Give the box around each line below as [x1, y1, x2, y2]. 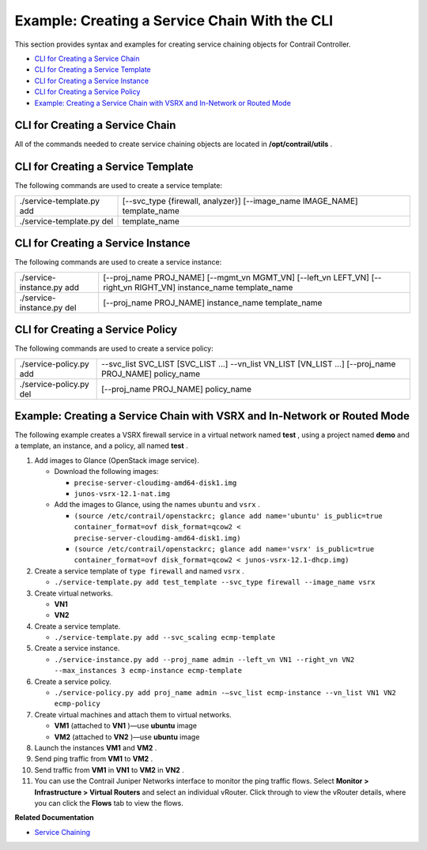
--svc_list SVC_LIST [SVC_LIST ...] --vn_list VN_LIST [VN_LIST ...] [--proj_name [101, 358, 396, 369]
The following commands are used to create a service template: [14, 181, 223, 190]
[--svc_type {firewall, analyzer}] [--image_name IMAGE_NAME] [122, 195, 359, 206]
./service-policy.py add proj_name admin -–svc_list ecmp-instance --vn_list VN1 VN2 [54, 688, 397, 698]
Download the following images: [54, 467, 159, 476]
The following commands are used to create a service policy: [14, 344, 213, 353]
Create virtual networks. [34, 589, 114, 598]
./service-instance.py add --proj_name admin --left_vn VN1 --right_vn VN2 [54, 655, 355, 664]
